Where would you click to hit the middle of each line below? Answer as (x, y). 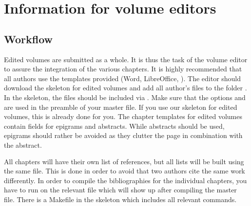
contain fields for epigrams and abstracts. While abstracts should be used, (114, 126)
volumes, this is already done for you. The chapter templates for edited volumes (123, 116)
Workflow (29, 39)
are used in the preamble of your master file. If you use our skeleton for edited (121, 107)
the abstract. (23, 145)
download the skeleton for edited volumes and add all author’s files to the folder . (125, 88)
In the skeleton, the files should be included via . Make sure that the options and (125, 97)
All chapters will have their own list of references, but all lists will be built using (124, 161)
